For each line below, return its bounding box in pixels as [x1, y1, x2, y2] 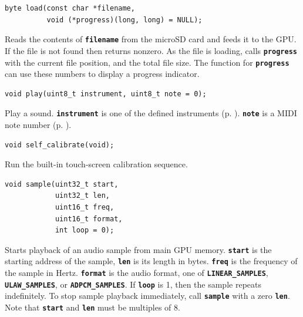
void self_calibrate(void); [5, 140, 115, 149]
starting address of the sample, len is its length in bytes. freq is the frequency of [5, 255, 298, 267]
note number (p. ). [5, 119, 72, 130]
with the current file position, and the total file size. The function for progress [5, 56, 289, 68]
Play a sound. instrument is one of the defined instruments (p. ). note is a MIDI [5, 107, 297, 119]
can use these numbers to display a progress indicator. [5, 68, 200, 80]
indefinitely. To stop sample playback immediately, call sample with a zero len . [5, 289, 290, 302]
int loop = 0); [55, 226, 115, 235]
